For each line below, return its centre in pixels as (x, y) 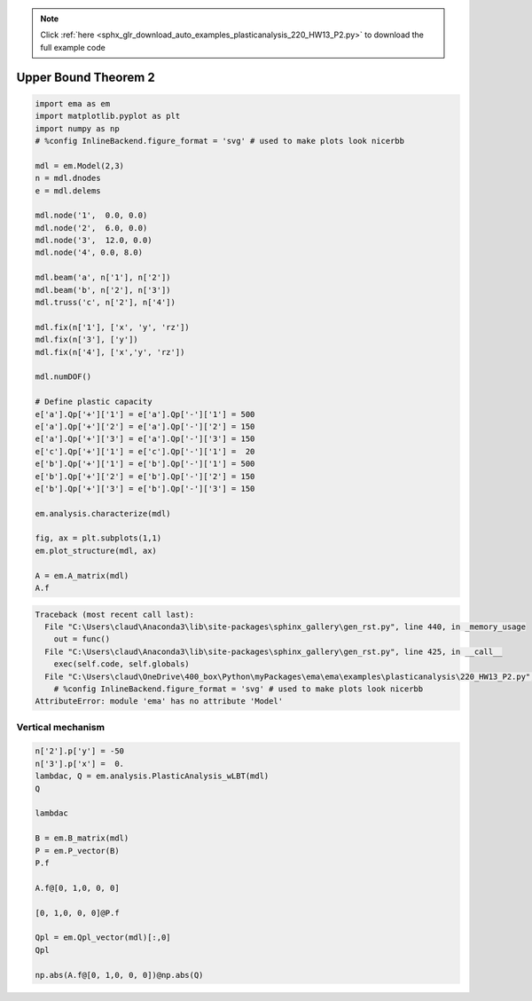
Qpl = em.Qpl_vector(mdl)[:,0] (103, 938)
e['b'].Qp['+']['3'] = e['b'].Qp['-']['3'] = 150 (145, 489)
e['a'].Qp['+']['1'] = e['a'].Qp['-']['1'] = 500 (145, 414)
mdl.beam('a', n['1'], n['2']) (103, 278)
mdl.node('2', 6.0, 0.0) (91, 228)
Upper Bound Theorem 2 (86, 77)
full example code (73, 47)
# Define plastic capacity (94, 402)
